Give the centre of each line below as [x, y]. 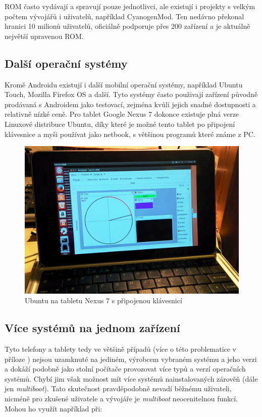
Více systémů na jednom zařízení [92, 328]
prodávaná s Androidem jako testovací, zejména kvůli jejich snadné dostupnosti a [130, 104]
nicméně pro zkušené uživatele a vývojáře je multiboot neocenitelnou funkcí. [121, 398]
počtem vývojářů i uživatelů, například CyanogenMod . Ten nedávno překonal [124, 16]
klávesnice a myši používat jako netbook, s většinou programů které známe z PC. [130, 134]
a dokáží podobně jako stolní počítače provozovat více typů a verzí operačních [125, 369]
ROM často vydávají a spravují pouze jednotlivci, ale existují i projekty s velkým [130, 6]
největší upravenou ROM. [44, 36]
